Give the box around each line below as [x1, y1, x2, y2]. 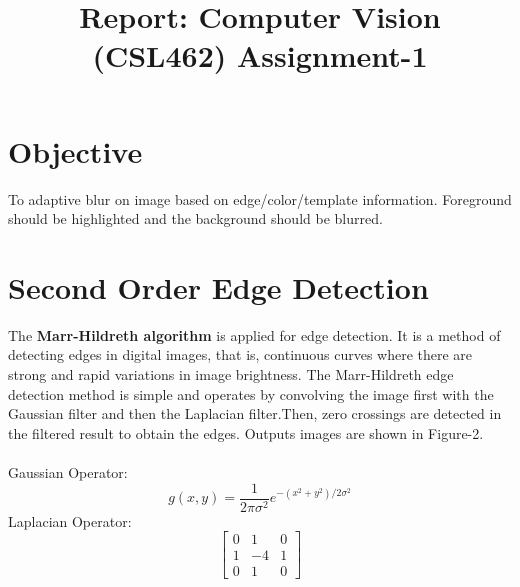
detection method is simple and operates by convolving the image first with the [8, 383, 494, 404]
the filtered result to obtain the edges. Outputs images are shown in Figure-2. [8, 422, 484, 443]
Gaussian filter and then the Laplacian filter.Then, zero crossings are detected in [8, 403, 502, 424]
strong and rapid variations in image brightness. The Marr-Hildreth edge [8, 364, 454, 384]
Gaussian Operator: [8, 461, 128, 482]
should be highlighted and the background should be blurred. [8, 208, 383, 229]
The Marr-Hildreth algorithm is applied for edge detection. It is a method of [8, 324, 501, 345]
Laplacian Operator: [8, 510, 132, 531]
